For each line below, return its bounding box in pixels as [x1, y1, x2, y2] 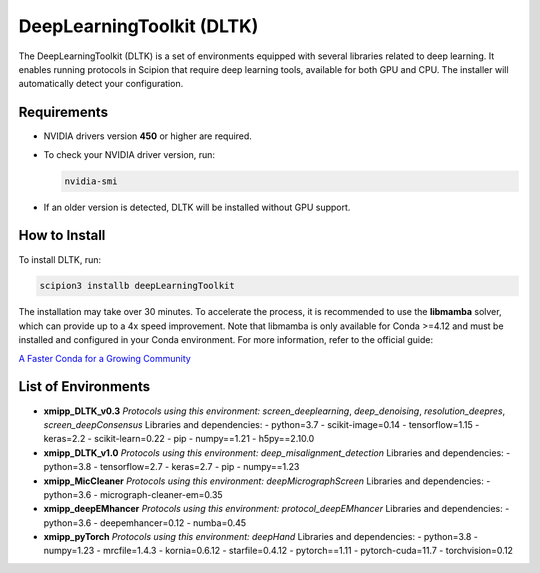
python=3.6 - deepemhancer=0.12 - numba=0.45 [43, 516, 247, 529]
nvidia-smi [64, 175, 118, 187]
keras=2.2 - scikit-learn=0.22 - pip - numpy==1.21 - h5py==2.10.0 [43, 433, 315, 445]
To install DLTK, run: [18, 253, 102, 265]
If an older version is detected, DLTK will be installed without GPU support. [43, 201, 351, 213]
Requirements [18, 104, 109, 121]
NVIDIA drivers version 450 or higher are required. [43, 130, 252, 142]
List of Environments [18, 378, 150, 395]
